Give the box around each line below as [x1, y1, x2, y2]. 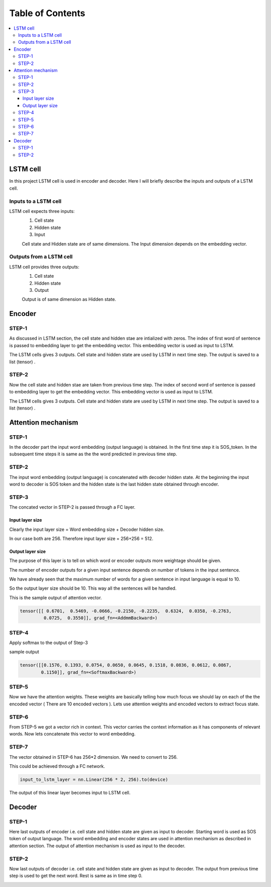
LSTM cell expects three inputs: [9, 208, 75, 214]
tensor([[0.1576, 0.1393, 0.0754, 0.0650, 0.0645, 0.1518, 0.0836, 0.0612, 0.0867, [20, 662, 232, 668]
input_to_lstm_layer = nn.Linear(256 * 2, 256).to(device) [20, 776, 168, 782]
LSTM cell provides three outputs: [9, 264, 80, 270]
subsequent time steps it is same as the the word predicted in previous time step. [9, 451, 178, 457]
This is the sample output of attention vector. [9, 594, 102, 601]
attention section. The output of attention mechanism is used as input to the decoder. [9, 843, 186, 849]
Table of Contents [9, 8, 85, 19]
